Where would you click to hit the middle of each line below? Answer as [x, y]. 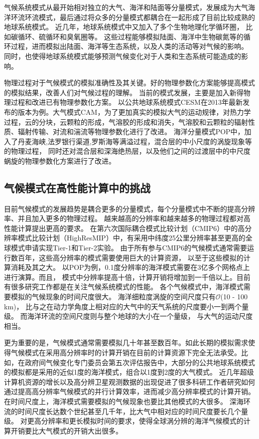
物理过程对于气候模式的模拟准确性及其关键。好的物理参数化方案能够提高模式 [129, 83]
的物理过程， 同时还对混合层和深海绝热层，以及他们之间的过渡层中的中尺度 [127, 151]
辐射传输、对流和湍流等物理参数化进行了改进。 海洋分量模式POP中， [131, 131]
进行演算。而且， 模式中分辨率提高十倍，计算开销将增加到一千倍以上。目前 [127, 277]
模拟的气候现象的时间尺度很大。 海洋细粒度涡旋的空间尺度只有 [113, 297]
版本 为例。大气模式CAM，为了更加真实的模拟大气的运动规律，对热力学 [134, 111]
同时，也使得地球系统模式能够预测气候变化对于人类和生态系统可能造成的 [123, 56]
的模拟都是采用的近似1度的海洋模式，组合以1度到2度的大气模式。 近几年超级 [129, 372]
